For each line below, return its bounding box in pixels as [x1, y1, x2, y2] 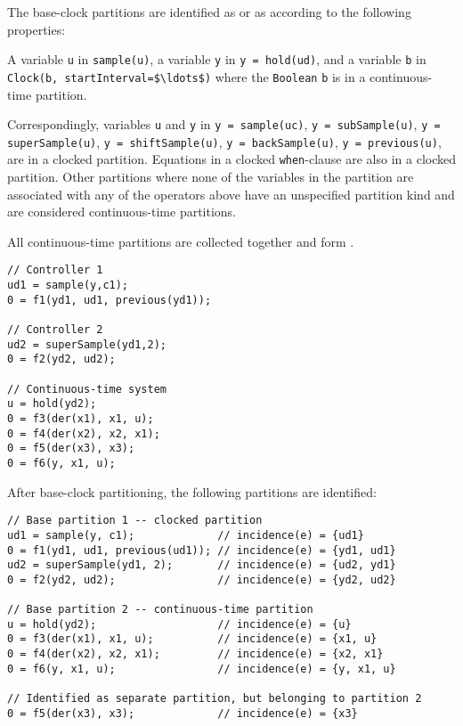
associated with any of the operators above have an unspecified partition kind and [7, 184, 455, 203]
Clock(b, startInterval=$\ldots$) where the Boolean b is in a [7, 67, 366, 86]
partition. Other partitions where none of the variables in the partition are [7, 167, 414, 186]
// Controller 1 [7, 264, 103, 277]
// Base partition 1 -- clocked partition [7, 514, 263, 527]
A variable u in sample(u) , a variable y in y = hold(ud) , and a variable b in [7, 50, 426, 69]
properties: [7, 20, 66, 38]
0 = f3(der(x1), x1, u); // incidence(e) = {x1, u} [7, 632, 378, 646]
